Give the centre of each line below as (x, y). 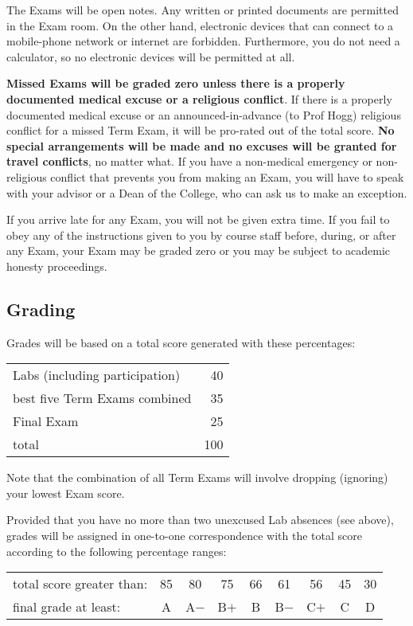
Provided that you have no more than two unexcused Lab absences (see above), (200, 520)
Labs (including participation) (97, 375)
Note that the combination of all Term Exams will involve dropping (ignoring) (197, 477)
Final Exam (46, 421)
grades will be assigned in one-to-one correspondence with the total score (184, 536)
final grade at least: (67, 607)
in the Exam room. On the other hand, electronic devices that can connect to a (200, 25)
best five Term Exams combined (102, 398)
